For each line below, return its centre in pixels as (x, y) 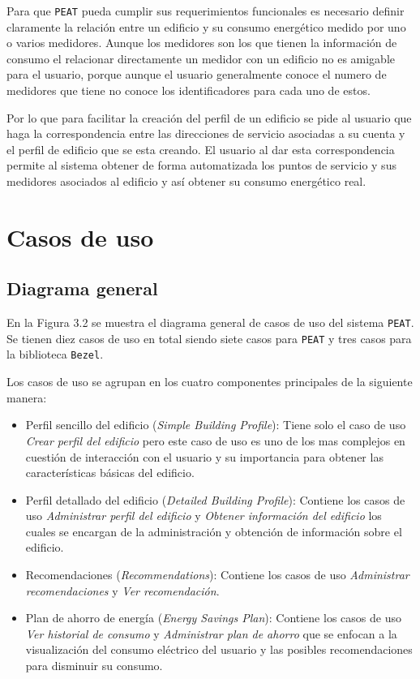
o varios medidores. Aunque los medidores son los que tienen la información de (202, 43)
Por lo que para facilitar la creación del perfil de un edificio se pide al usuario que (209, 117)
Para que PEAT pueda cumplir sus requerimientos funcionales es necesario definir (206, 11)
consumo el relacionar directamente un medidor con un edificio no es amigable (201, 58)
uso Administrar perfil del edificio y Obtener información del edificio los (204, 516)
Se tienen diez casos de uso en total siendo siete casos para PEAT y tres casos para (209, 338)
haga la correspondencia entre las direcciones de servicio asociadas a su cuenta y (206, 133)
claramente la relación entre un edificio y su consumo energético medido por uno (206, 26)
